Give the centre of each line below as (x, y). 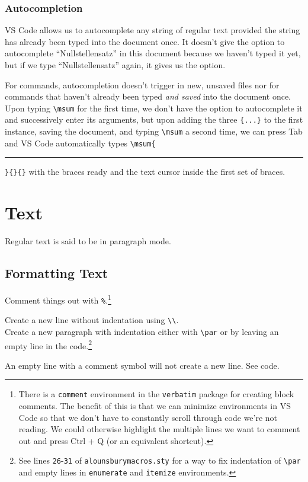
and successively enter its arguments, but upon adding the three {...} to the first (154, 119)
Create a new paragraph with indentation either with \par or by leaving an (142, 331)
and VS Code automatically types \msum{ (80, 143)
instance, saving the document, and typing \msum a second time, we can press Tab (154, 131)
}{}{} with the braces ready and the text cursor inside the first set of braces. (145, 172)
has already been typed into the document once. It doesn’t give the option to (145, 41)
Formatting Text (57, 273)
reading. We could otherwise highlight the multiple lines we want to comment (159, 429)
